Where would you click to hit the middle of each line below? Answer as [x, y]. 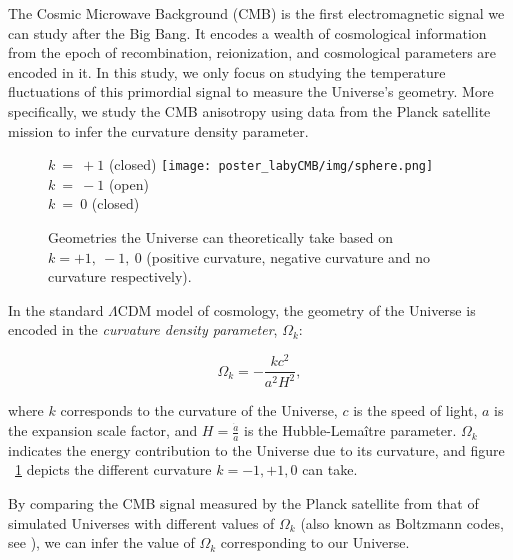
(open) [128, 183]
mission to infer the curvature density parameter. [158, 130]
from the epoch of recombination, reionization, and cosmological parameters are [252, 52]
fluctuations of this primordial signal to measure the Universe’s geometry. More [251, 91]
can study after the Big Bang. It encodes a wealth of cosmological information [247, 32]
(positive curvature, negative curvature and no [288, 256]
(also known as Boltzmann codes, [402, 522]
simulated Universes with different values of [141, 522]
